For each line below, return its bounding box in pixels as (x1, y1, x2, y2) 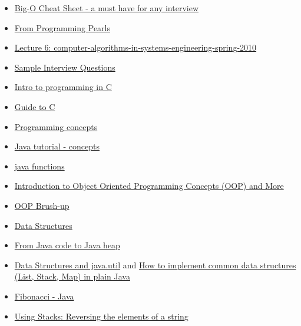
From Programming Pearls (14, 21, 111, 34)
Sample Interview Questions (14, 61, 115, 73)
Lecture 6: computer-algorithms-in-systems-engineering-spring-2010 (14, 41, 257, 54)
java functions (14, 159, 65, 172)
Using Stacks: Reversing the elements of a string (14, 310, 188, 322)
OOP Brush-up (14, 199, 70, 211)
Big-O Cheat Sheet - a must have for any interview (14, 2, 199, 14)
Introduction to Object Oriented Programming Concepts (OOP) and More (14, 179, 284, 192)
